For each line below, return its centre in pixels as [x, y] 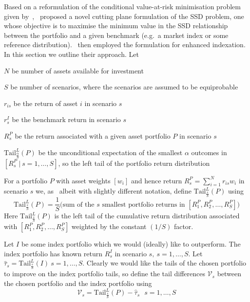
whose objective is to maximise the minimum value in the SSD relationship [116, 26]
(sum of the [77, 204]
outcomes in [209, 152]
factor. [183, 226]
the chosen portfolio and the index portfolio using [78, 283]
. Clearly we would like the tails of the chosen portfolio [164, 263]
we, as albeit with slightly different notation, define [114, 191]
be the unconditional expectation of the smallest [110, 152]
